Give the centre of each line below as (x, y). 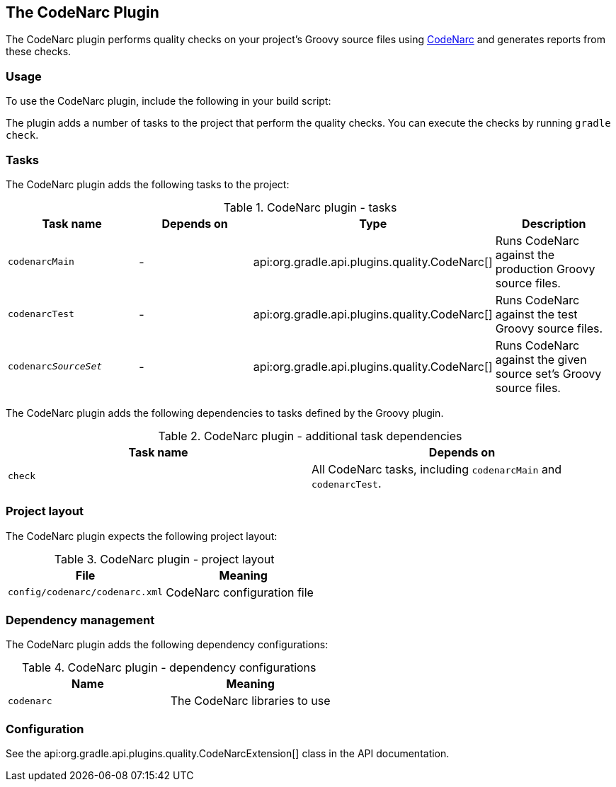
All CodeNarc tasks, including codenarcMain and (437, 469)
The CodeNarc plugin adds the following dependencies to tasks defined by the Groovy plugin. (225, 413)
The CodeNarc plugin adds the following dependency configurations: (167, 645)
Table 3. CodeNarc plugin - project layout (164, 559)
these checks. (39, 52)
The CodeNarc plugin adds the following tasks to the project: (148, 184)
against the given (541, 359)
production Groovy (545, 269)
